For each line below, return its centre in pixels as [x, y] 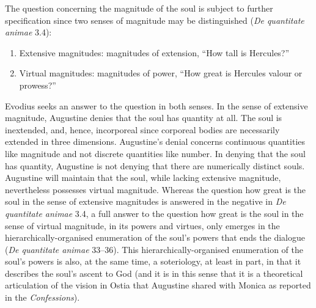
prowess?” [38, 85]
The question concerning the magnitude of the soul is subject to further [139, 8]
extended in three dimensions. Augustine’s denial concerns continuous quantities [155, 141]
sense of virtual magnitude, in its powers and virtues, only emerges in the [142, 225]
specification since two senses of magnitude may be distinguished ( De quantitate [155, 20]
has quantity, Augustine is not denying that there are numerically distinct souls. [155, 165]
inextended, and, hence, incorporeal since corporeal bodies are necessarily [142, 129]
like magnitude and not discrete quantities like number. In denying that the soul [155, 153]
